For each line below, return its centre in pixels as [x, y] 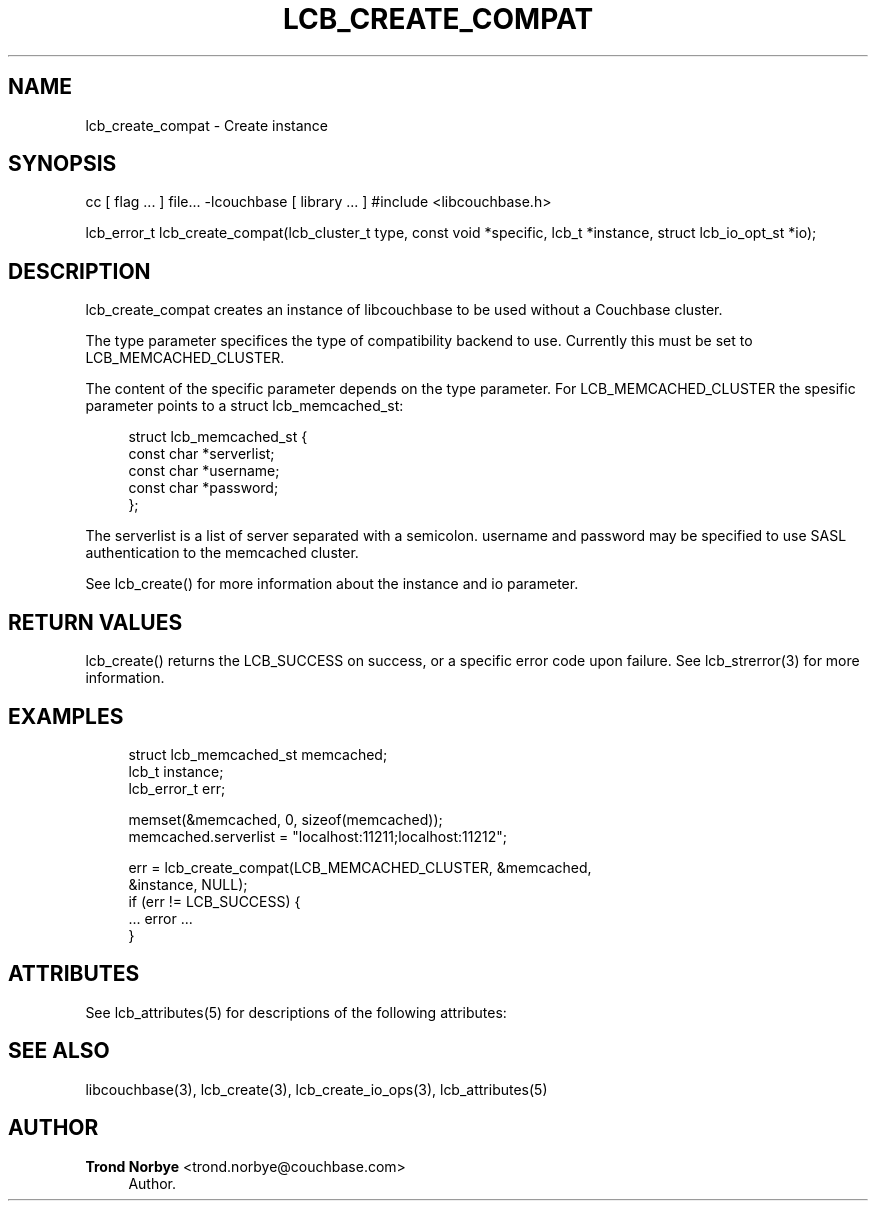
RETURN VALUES [95, 622]
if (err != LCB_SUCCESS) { [214, 901]
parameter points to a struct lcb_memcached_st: [244, 406]
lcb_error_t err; [177, 788]
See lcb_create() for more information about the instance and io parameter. [332, 584]
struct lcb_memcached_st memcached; [258, 754]
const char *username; [204, 471]
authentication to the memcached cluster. [222, 553]
